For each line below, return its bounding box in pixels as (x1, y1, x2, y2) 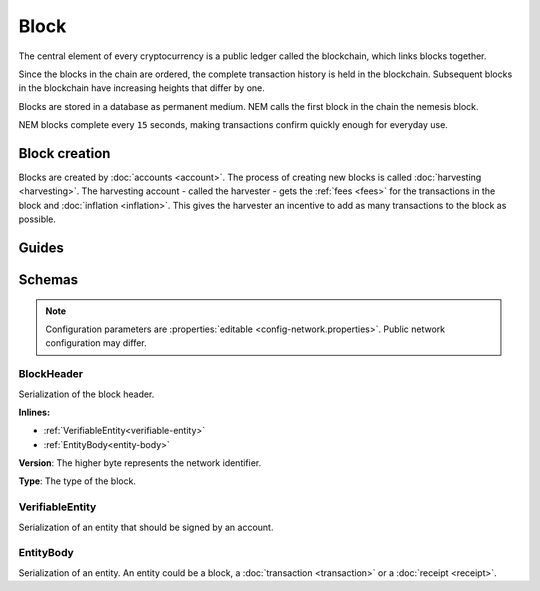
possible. (18, 213, 57, 225)
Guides (18, 240, 65, 256)
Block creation (18, 145, 111, 162)
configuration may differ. (45, 337, 147, 349)
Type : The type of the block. (18, 475, 137, 487)
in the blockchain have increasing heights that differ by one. (18, 82, 265, 94)
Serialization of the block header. (18, 388, 155, 400)
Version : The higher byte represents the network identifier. (18, 457, 262, 469)
